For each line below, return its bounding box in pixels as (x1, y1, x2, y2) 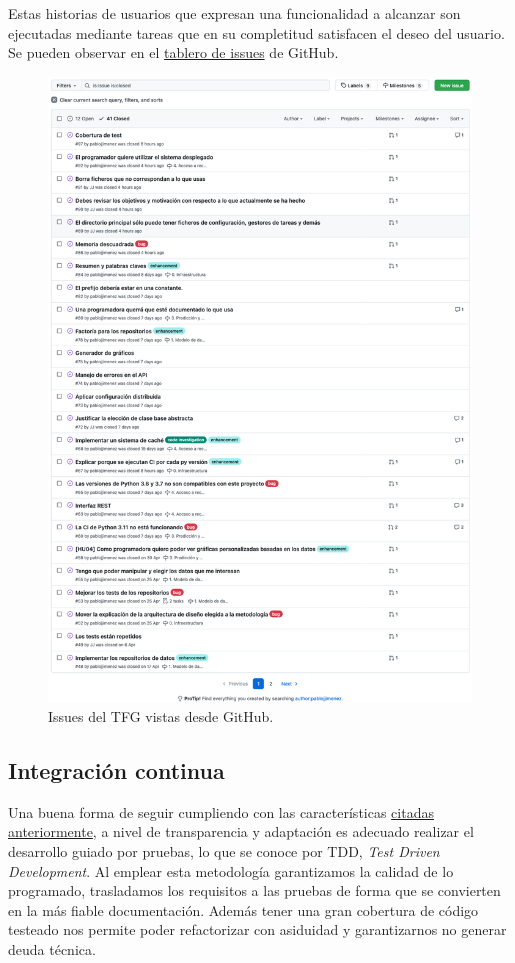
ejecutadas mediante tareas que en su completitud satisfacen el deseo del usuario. (8, 22, 505, 43)
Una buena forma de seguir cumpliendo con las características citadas (8, 801, 434, 822)
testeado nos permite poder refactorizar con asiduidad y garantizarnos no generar (8, 919, 507, 940)
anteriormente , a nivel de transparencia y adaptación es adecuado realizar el (8, 821, 474, 842)
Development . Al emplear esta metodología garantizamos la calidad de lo (8, 860, 454, 881)
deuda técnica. (8, 938, 96, 959)
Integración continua (8, 754, 225, 785)
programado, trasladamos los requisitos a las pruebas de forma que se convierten (8, 880, 501, 901)
